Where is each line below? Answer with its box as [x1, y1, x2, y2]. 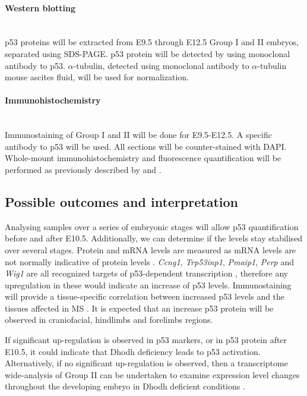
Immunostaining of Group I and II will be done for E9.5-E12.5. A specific [5, 128, 272, 141]
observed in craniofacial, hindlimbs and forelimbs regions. [5, 313, 213, 326]
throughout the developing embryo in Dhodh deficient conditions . [5, 380, 245, 392]
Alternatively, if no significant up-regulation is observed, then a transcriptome [5, 357, 288, 369]
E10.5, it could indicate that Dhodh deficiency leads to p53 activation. [5, 345, 261, 357]
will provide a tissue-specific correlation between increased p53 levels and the [5, 290, 285, 303]
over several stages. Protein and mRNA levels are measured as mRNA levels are [5, 243, 296, 256]
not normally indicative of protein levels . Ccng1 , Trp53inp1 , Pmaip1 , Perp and [5, 255, 294, 268]
